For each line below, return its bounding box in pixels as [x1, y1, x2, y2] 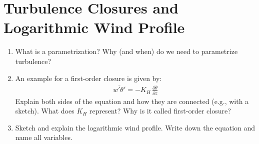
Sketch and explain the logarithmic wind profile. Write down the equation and [15, 122, 255, 132]
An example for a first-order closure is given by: [15, 72, 162, 83]
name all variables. [15, 132, 72, 142]
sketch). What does [15, 105, 74, 116]
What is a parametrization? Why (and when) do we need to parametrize [15, 46, 238, 56]
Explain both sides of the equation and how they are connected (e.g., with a [15, 95, 249, 106]
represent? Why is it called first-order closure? [89, 105, 231, 116]
